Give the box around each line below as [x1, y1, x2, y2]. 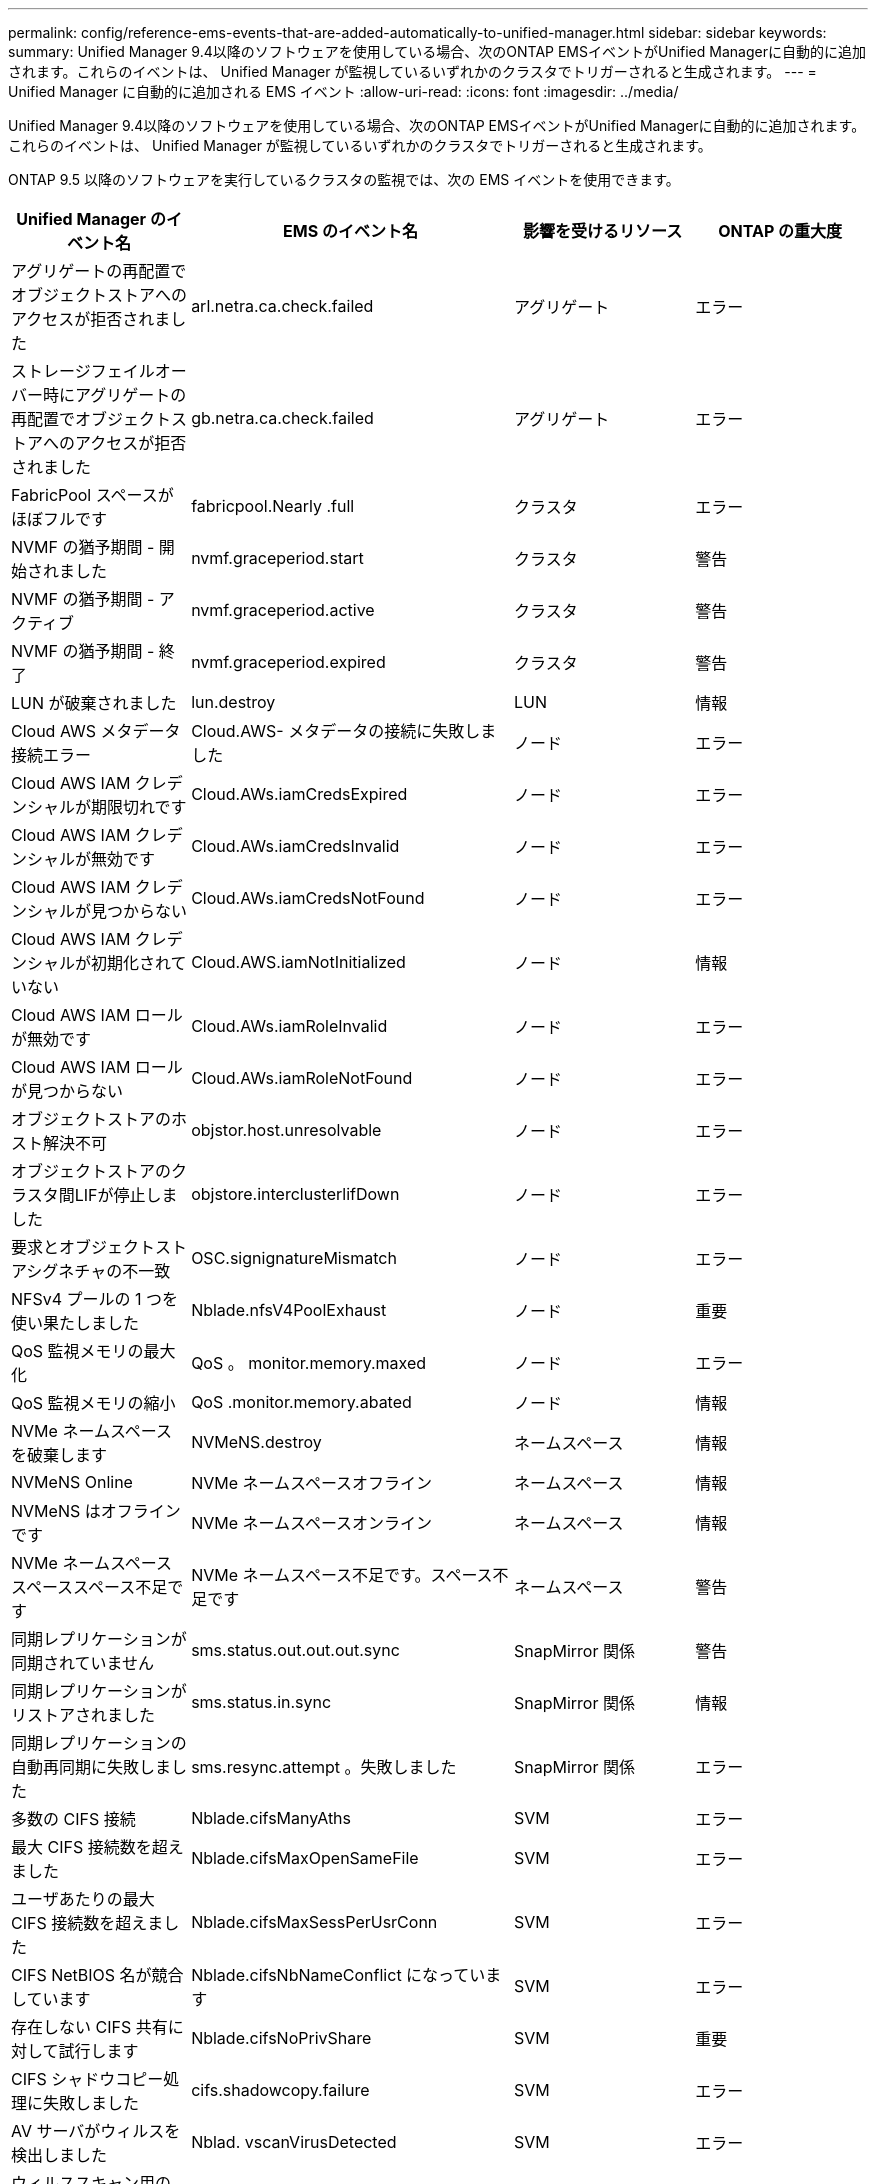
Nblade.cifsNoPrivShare [191, 2028, 372, 2048]
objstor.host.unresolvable [191, 1120, 382, 1140]
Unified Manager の [16, 209, 166, 229]
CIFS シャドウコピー [11, 2069, 164, 2089]
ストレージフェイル [11, 361, 155, 381]
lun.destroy [191, 692, 276, 712]
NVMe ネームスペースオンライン [191, 1513, 433, 1533]
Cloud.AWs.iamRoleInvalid [191, 1016, 388, 1036]
